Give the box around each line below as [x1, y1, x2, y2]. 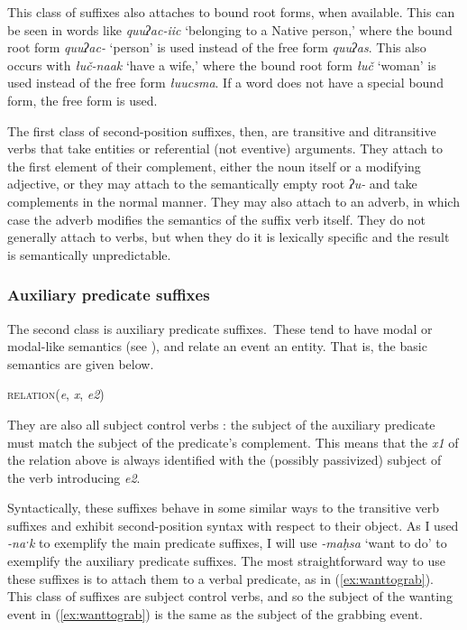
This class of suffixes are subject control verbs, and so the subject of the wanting [7, 587, 453, 606]
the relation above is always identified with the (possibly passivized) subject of [7, 450, 442, 469]
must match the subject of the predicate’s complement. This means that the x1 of [7, 432, 459, 451]
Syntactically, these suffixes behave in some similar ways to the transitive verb [7, 498, 439, 517]
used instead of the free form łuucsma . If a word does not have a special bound [7, 73, 444, 92]
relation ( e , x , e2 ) [7, 384, 105, 403]
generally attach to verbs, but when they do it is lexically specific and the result [7, 227, 450, 246]
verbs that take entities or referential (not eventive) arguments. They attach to [7, 139, 443, 158]
